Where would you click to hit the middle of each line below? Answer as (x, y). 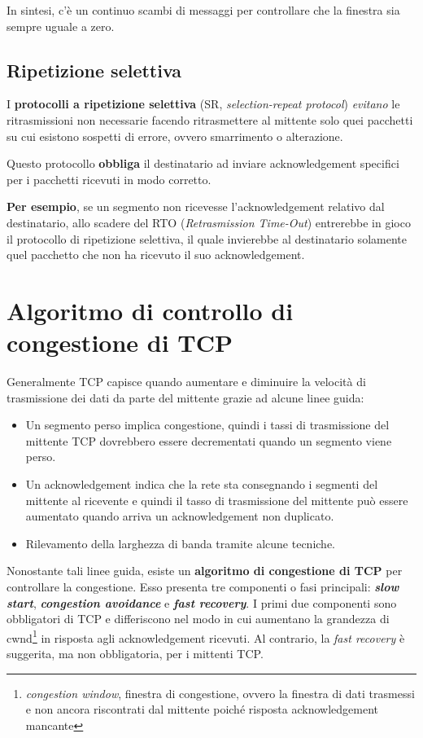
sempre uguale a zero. (61, 26)
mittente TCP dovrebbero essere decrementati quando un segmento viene (209, 440)
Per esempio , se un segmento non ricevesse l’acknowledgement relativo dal (196, 206)
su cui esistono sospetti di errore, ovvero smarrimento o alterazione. (175, 136)
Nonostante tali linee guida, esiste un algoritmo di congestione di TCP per (205, 571)
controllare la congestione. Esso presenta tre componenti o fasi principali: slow (203, 586)
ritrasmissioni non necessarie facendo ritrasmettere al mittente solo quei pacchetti (210, 119)
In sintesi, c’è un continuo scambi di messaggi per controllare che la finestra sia (203, 10)
